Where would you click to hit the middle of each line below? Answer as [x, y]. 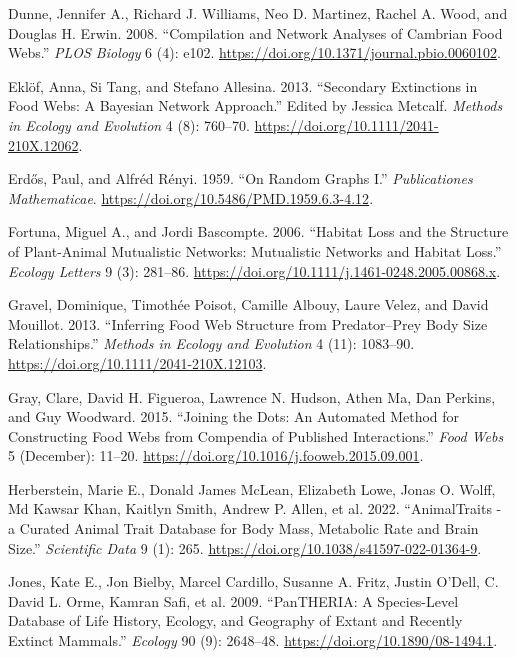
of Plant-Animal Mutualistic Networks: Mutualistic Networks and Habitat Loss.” [255, 250]
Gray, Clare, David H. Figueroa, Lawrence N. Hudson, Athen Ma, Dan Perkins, [252, 396]
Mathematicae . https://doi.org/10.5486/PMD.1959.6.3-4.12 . [191, 197]
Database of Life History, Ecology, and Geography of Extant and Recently [235, 620]
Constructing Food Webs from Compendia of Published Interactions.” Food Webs [256, 435]
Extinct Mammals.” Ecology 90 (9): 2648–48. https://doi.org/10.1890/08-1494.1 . [253, 640]
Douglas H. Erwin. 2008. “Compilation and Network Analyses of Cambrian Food [255, 32]
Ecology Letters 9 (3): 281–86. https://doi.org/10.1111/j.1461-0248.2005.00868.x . [254, 270]
